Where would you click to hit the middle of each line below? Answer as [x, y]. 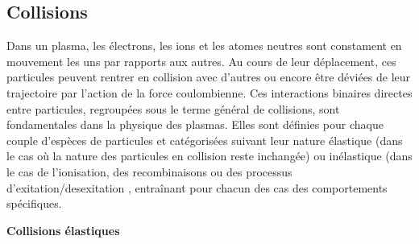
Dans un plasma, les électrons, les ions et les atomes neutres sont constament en [204, 45]
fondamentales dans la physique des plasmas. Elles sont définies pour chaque [195, 124]
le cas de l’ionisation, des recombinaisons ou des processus [149, 171]
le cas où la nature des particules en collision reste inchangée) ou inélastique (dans [209, 156]
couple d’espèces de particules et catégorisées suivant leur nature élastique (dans [205, 140]
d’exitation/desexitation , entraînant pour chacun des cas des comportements [197, 187]
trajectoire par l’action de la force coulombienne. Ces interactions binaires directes [209, 92]
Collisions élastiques [63, 230]
